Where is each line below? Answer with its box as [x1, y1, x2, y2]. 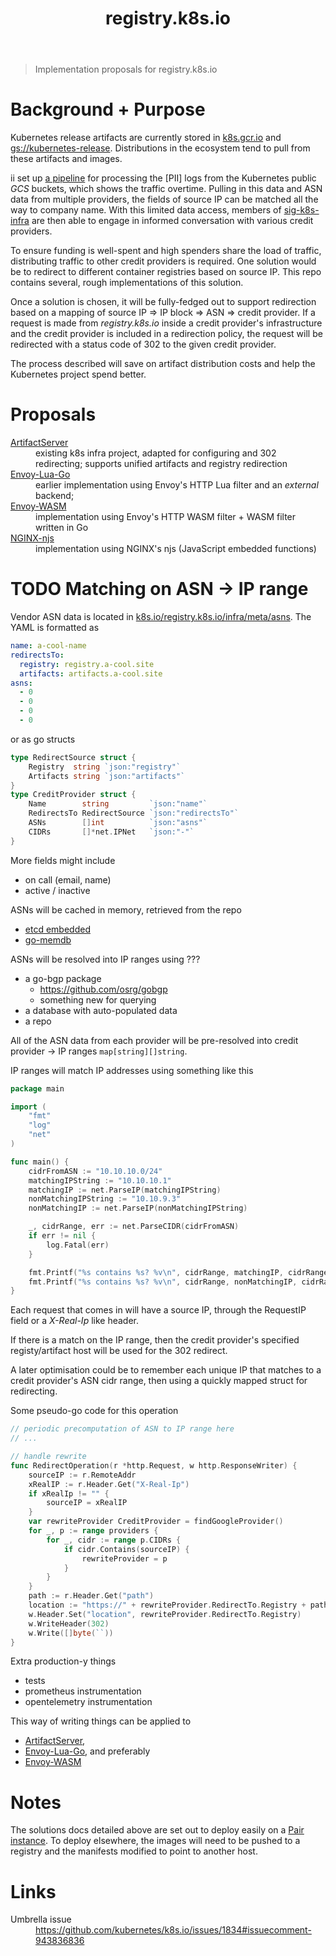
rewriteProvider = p [81, 1553, 168, 1564]
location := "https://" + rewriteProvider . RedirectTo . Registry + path [28, 1600, 329, 1610]
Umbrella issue [10, 1913, 72, 1926]
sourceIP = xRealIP [46, 1498, 128, 1508]
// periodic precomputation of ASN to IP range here [10, 1424, 235, 1434]
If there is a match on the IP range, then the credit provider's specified [10, 1334, 300, 1346]
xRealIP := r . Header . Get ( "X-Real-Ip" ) [28, 1479, 190, 1489]
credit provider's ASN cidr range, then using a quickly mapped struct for [10, 1375, 308, 1387]
